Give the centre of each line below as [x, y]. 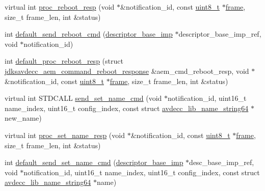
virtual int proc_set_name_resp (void [65, 135]
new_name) [23, 118]
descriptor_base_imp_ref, [220, 34]
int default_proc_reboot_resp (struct [64, 61]
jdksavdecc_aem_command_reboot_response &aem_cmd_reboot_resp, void [127, 71]
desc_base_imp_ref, [222, 162]
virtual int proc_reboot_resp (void [60, 7]
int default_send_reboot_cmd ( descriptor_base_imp [89, 34]
